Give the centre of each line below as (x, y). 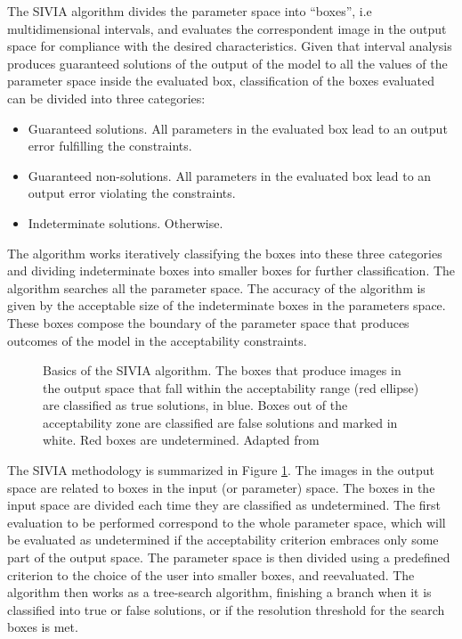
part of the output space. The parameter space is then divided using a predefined (229, 557)
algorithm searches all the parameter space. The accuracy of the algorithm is (216, 287)
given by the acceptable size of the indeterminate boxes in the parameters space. (227, 305)
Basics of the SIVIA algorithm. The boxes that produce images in (222, 370)
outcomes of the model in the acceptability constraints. (157, 340)
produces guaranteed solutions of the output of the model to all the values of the (227, 63)
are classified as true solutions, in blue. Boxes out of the (195, 405)
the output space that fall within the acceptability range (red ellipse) (231, 387)
